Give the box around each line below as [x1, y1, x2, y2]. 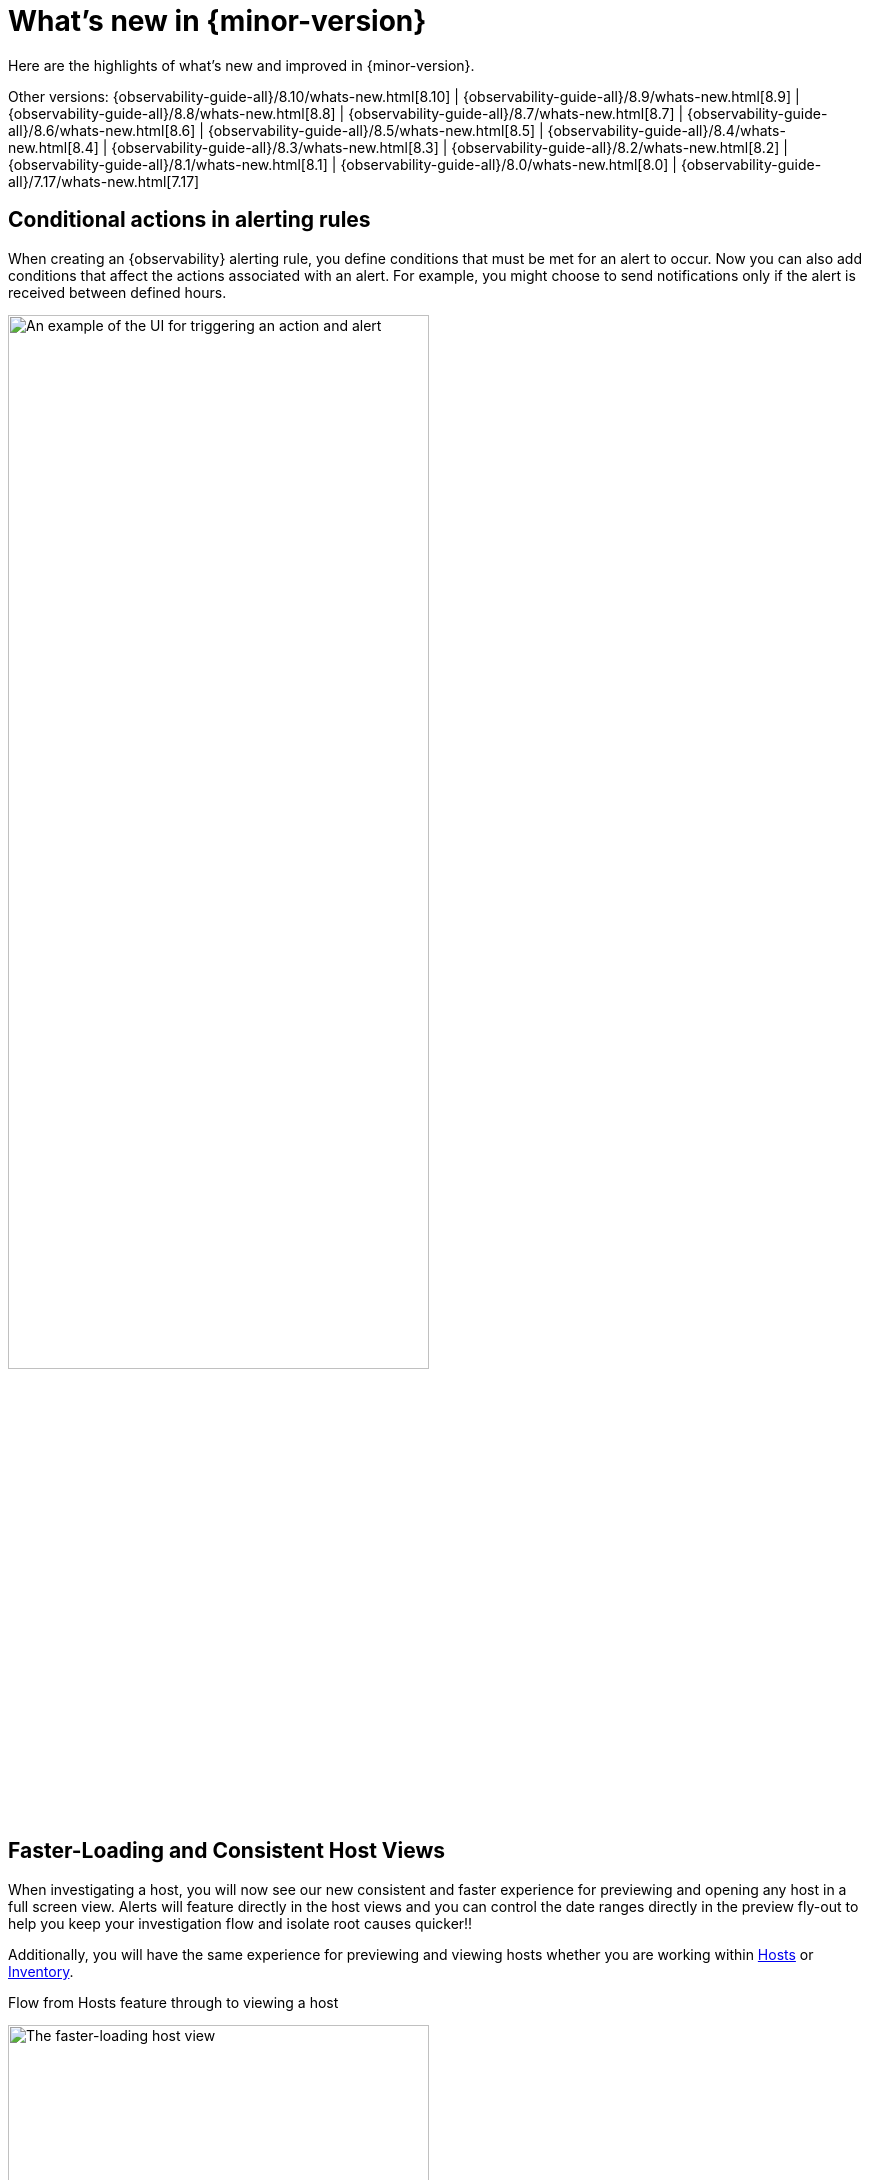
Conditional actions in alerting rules [8, 207, 371, 233]
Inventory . [8, 1962, 74, 1980]
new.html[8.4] [8, 138, 99, 156]
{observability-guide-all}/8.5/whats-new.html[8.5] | [207, 121, 544, 139]
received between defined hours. [8, 283, 227, 301]
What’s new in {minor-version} [8, 4, 427, 38]
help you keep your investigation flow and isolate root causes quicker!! [8, 1914, 473, 1932]
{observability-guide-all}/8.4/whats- [547, 121, 786, 139]
